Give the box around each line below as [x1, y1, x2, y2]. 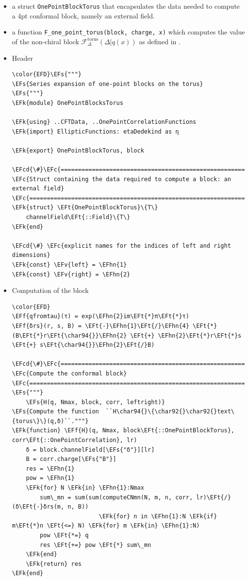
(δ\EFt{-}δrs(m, [12, 503, 65, 511]
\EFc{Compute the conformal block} [12, 370, 127, 377]
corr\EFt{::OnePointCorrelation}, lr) [12, 437, 137, 444]
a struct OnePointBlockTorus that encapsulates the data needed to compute [12, 1, 240, 11]
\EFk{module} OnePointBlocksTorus [12, 99, 123, 106]
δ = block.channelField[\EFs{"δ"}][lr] [26, 446, 155, 453]
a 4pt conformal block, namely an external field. [12, 10, 155, 20]
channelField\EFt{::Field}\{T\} [26, 214, 131, 221]
